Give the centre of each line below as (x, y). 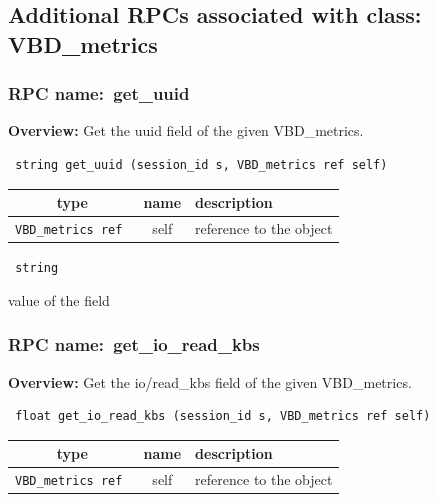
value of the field (59, 299)
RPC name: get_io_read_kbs (134, 344)
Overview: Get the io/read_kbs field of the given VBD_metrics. (210, 381)
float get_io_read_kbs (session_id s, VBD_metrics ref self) (223, 416)
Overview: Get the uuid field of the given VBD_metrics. (186, 130)
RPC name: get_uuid (99, 93)
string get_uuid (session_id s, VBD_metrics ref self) (201, 164)
